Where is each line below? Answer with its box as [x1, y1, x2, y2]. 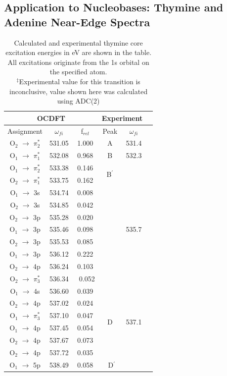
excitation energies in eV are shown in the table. [5, 47, 152, 57]
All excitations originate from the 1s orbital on [7, 56, 149, 67]
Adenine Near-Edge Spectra [4, 14, 150, 29]
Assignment [7, 125, 43, 136]
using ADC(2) [57, 96, 100, 106]
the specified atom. [49, 66, 107, 77]
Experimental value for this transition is [19, 76, 140, 86]
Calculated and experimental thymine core [14, 37, 143, 48]
